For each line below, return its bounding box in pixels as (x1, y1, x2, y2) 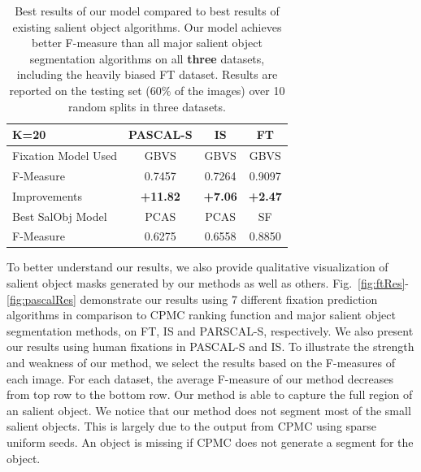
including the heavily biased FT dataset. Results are (16, 66, 278, 83)
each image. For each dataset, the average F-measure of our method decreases (7, 370, 394, 387)
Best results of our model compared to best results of (15, 2, 280, 19)
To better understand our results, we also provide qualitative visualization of (7, 258, 388, 275)
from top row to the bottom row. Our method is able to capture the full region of (7, 386, 413, 403)
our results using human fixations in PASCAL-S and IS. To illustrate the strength (7, 338, 414, 355)
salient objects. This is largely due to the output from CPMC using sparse (7, 418, 377, 435)
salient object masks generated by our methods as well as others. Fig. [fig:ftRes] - (7, 275, 409, 292)
